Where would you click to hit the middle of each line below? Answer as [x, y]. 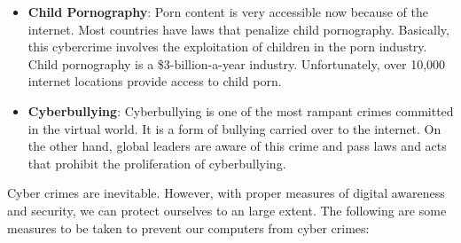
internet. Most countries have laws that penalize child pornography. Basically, [238, 29]
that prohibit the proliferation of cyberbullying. [157, 163]
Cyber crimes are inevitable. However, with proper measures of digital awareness [226, 193]
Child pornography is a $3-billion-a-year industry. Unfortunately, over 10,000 [237, 63]
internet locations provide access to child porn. [155, 81]
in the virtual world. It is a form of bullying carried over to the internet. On [234, 128]
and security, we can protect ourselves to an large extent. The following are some [227, 210]
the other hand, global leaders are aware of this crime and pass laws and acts [237, 146]
